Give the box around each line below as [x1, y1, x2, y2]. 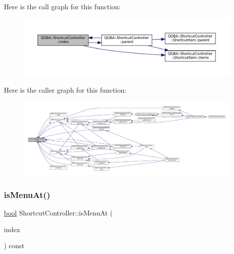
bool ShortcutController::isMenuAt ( [4, 207, 113, 217]
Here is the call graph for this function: [4, 1, 121, 11]
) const [4, 240, 25, 251]
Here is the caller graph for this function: [4, 84, 127, 95]
